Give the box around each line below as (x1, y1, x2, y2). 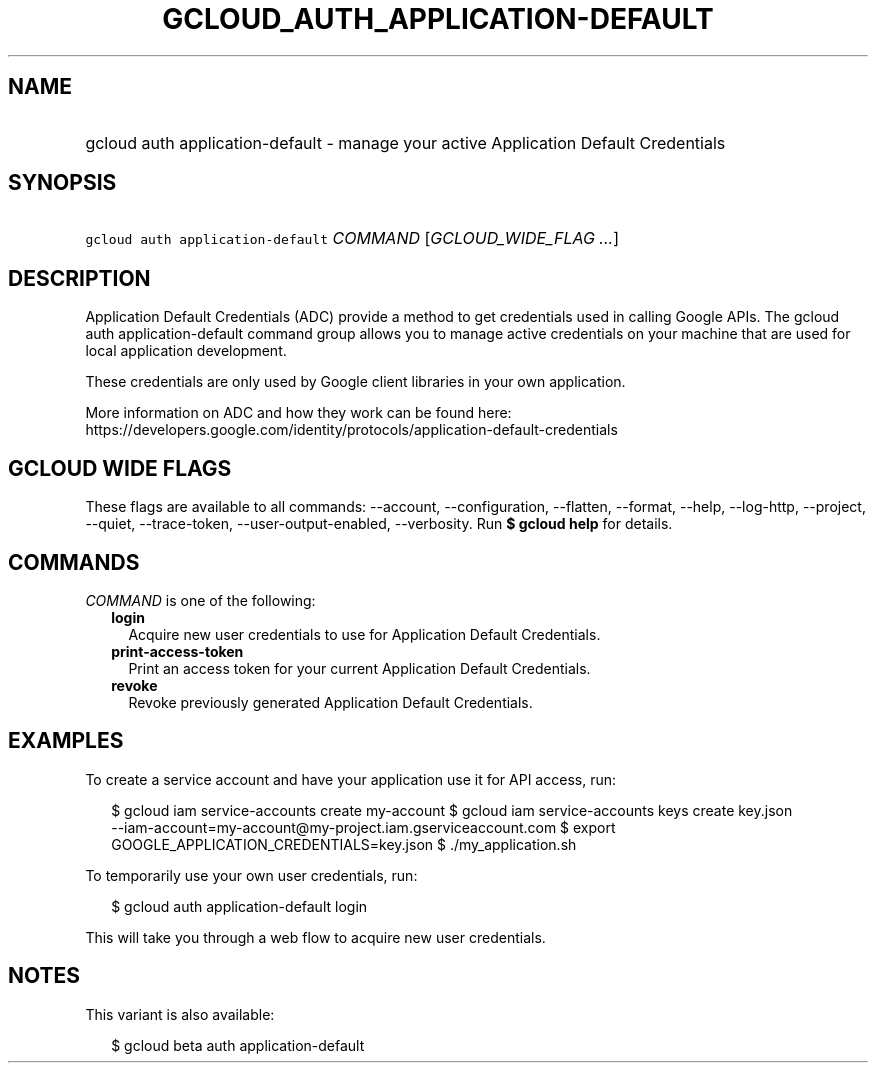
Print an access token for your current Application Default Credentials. (128, 659, 591, 677)
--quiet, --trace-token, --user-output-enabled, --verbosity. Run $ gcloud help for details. (85, 515, 673, 533)
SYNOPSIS (8, 170, 117, 196)
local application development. (85, 342, 287, 360)
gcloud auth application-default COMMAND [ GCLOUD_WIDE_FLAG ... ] (85, 228, 619, 249)
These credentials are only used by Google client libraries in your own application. (85, 373, 626, 391)
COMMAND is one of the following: (85, 591, 316, 609)
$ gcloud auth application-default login (111, 897, 368, 915)
